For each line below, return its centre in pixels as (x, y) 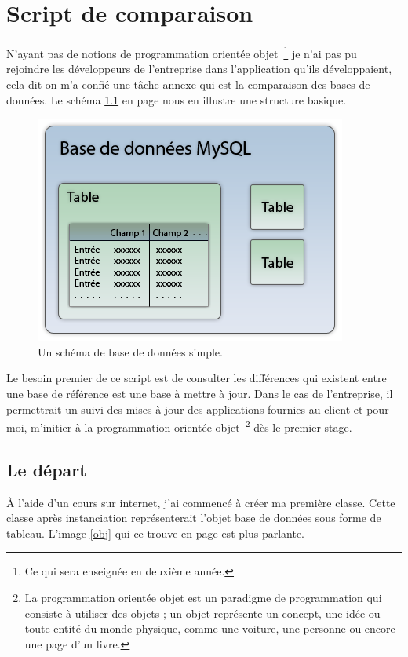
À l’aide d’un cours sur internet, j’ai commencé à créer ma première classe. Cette (201, 502)
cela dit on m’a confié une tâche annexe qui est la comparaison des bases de (188, 84)
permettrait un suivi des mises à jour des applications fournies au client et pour (198, 409)
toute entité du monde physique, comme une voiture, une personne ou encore (210, 628)
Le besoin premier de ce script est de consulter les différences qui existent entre (197, 378)
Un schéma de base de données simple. (130, 351)
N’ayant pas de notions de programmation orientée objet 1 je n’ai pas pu (182, 52)
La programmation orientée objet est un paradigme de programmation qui (203, 597)
